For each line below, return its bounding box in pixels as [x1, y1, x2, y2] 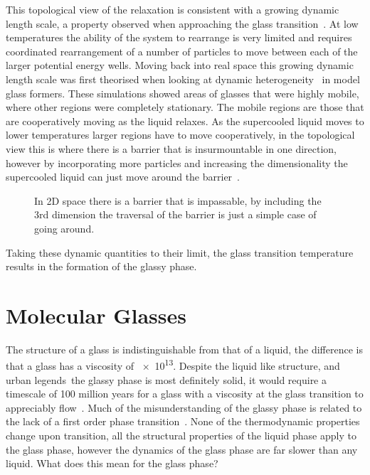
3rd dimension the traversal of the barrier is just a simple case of [34, 207, 317, 222]
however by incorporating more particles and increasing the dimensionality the [6, 155, 348, 170]
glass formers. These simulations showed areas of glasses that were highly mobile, [6, 85, 359, 100]
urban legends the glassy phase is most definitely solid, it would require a [6, 372, 327, 387]
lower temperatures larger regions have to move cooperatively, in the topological [6, 127, 355, 142]
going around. [34, 220, 95, 235]
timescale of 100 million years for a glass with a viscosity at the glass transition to [6, 386, 364, 401]
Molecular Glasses [6, 300, 186, 329]
